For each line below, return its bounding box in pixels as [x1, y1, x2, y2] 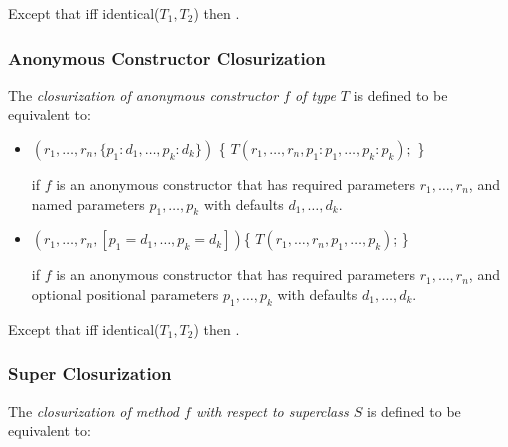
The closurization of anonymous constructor [8, 84, 279, 105]
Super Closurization [8, 361, 172, 386]
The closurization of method [8, 400, 180, 421]
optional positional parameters [31, 283, 219, 304]
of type [295, 84, 336, 105]
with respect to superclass [195, 400, 349, 421]
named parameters [31, 193, 145, 214]
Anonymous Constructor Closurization [8, 45, 326, 70]
